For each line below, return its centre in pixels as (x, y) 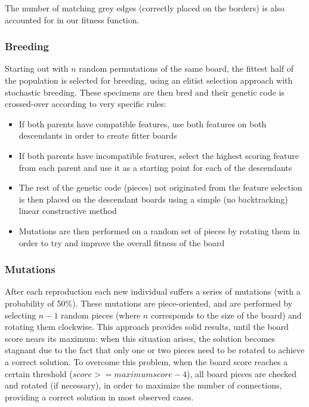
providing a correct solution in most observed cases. (99, 397)
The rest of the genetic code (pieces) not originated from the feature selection (160, 187)
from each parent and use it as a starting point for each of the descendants (155, 167)
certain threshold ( (39, 373)
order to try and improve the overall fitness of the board (122, 242)
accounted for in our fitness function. (72, 19)
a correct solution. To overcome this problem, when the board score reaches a (146, 361)
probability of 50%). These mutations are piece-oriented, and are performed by (149, 303)
